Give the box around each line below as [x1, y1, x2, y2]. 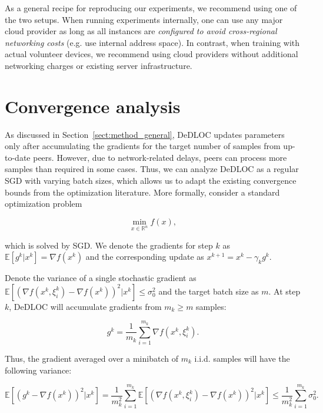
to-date [5, 151, 31, 163]
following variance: [5, 364, 72, 376]
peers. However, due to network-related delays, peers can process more [33, 151, 287, 163]
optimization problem [5, 197, 82, 210]
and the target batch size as [158, 285, 259, 297]
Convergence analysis [5, 94, 181, 118]
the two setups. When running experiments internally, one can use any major [5, 13, 283, 25]
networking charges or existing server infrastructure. [5, 59, 192, 71]
